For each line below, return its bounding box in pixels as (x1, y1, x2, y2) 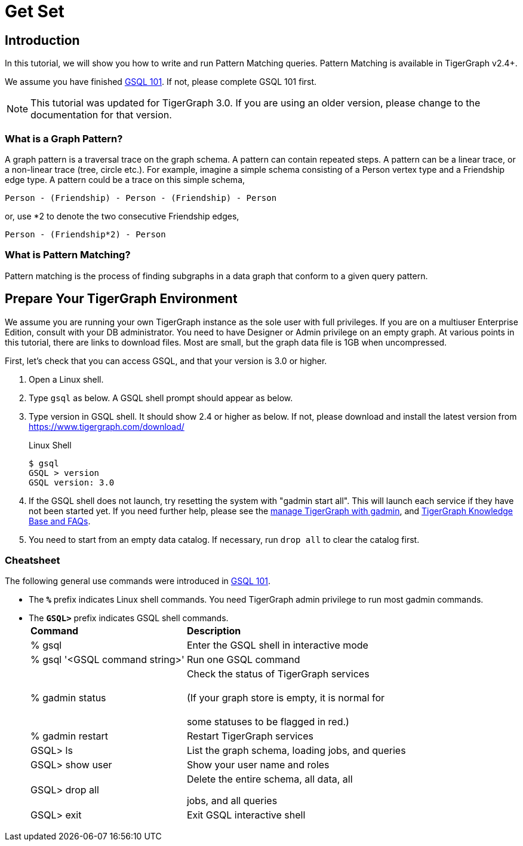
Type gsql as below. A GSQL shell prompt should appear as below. (29, 392, 293, 403)
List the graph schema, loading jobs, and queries (186, 744, 406, 757)
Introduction (5, 32, 80, 48)
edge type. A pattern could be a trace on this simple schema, (5, 174, 245, 185)
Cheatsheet (5, 554, 60, 566)
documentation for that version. (30, 109, 172, 121)
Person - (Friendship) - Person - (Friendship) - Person (5, 193, 277, 203)
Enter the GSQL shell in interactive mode (186, 639, 368, 652)
